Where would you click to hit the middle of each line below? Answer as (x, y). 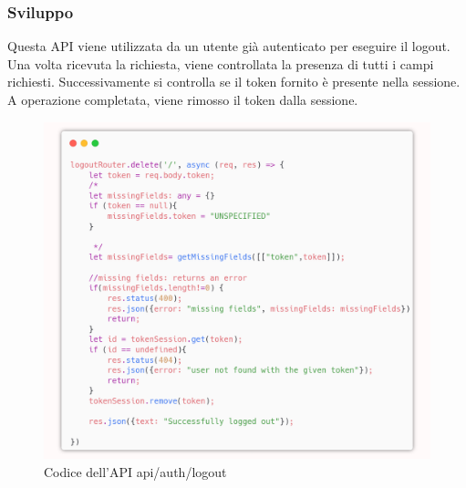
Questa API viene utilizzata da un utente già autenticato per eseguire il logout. (229, 46)
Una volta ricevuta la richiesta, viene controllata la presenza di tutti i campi (221, 63)
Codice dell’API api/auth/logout (135, 471)
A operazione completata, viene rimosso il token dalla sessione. (183, 99)
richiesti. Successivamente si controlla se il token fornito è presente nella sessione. (234, 82)
